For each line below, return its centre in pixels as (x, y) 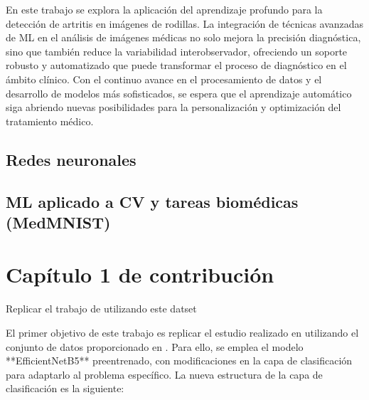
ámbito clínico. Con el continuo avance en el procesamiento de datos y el (164, 79)
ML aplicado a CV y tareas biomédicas (152, 201)
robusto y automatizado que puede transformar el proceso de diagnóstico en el (176, 65)
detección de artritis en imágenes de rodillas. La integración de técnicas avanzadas (185, 23)
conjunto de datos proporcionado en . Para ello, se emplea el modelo (155, 346)
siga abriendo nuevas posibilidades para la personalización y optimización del (173, 107)
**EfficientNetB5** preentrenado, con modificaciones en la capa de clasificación (179, 360)
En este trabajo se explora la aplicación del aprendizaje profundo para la (164, 9)
